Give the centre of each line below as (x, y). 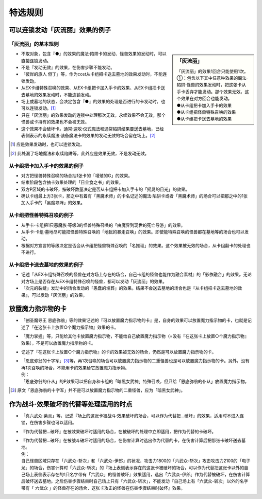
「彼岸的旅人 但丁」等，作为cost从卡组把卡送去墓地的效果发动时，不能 (92, 74)
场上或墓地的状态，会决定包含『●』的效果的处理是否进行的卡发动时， (91, 102)
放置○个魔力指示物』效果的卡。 (87, 327)
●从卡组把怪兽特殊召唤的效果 (206, 112)
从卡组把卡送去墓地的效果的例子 (46, 265)
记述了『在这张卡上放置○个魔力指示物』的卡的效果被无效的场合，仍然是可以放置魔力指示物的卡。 (119, 352)
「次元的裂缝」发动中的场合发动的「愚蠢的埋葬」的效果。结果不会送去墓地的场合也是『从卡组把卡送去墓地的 (129, 288)
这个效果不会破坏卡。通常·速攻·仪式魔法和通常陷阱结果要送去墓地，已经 (93, 128)
